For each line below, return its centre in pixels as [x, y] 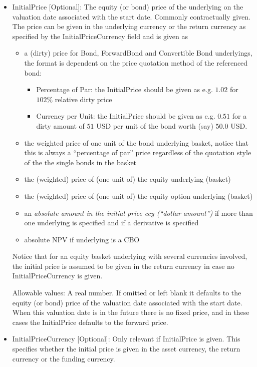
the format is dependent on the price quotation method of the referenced [136, 62]
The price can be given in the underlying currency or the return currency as [129, 26]
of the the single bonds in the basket [80, 162]
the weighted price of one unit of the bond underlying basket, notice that [137, 142]
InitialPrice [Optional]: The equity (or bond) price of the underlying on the [128, 7]
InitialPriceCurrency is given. [57, 276]
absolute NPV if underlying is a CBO [82, 239]
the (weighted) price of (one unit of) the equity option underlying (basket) [139, 196]
